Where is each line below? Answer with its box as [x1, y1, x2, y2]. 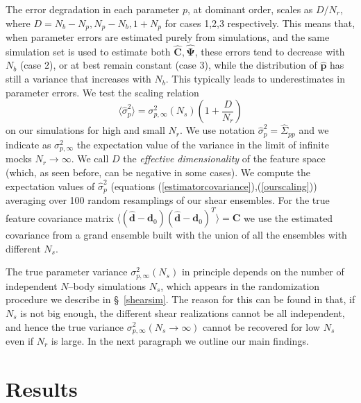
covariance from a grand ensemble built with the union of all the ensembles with [6, 228, 347, 242]
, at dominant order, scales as [187, 2, 313, 16]
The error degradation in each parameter [6, 2, 180, 16]
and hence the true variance [6, 319, 124, 334]
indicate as [6, 137, 51, 151]
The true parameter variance [6, 264, 128, 279]
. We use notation [179, 123, 255, 137]
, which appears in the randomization [160, 278, 320, 293]
